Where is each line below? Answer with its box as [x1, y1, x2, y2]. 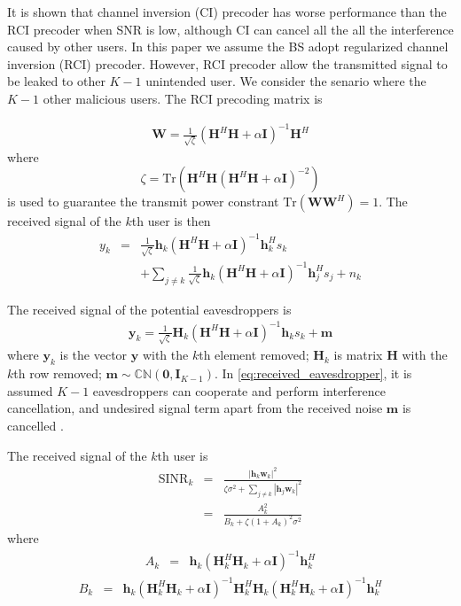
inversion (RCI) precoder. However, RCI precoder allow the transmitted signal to [7, 54, 448, 73]
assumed [7, 381, 53, 400]
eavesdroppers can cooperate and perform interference [92, 381, 387, 400]
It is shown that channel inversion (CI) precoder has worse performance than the [7, 3, 447, 20]
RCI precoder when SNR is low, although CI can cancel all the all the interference [7, 19, 454, 38]
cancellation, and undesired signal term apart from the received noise [7, 399, 383, 417]
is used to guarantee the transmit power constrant [7, 192, 279, 211]
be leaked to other [7, 72, 105, 90]
